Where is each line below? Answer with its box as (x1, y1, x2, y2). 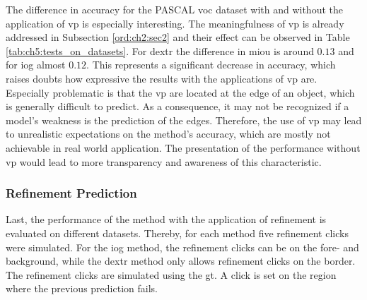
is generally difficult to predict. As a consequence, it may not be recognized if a (6, 99, 349, 114)
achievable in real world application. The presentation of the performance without (6, 140, 361, 155)
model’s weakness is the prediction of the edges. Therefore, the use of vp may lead (6, 112, 362, 127)
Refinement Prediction (6, 184, 137, 202)
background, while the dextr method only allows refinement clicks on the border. (6, 253, 356, 268)
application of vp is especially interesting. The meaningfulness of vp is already (6, 16, 344, 30)
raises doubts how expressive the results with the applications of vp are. (6, 71, 318, 85)
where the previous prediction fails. (6, 281, 158, 296)
